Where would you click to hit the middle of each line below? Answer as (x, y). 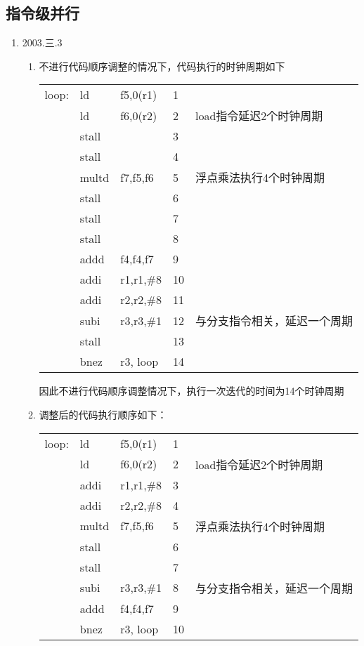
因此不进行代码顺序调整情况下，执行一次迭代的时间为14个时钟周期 (191, 391)
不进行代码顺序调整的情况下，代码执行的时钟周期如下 (162, 66)
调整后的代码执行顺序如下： (103, 414)
